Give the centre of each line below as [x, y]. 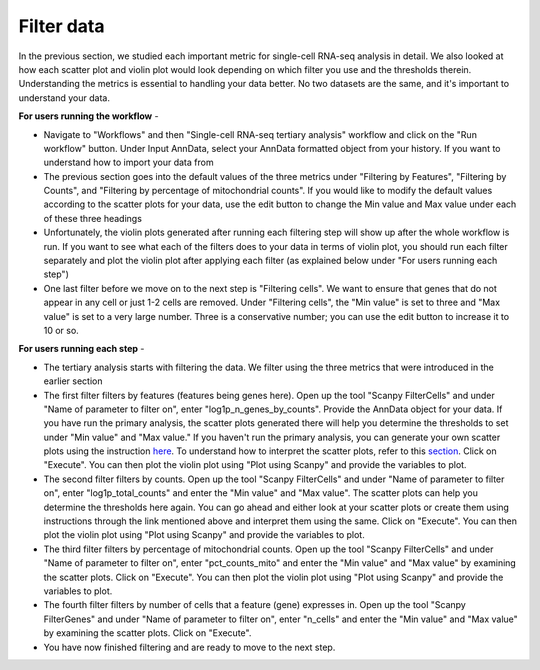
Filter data [61, 26]
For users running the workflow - [88, 116]
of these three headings [92, 218]
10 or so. [61, 330]
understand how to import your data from [128, 162]
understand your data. [64, 97]
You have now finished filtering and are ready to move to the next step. [189, 647]
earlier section [73, 381]
